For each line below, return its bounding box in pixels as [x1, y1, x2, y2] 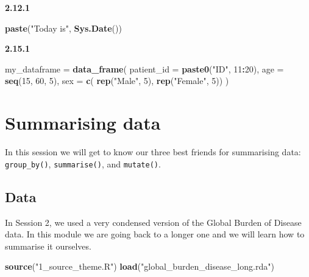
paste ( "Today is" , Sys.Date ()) [5, 21, 122, 34]
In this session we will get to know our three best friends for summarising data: [5, 146, 301, 158]
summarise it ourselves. [5, 239, 91, 252]
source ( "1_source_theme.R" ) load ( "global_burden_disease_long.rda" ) [5, 260, 274, 273]
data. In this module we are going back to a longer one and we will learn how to [5, 228, 305, 240]
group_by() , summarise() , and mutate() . [5, 157, 161, 170]
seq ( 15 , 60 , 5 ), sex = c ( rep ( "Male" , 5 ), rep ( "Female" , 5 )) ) [5, 74, 229, 87]
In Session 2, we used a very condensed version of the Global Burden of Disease [5, 216, 302, 228]
